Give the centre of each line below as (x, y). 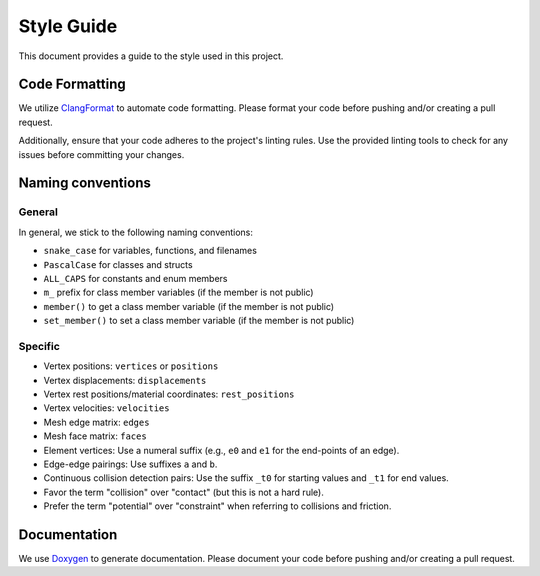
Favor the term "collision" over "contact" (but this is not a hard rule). (183, 492)
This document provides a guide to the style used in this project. (151, 56)
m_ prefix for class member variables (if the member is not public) (178, 292)
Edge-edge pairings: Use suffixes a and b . (130, 464)
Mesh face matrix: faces (95, 436)
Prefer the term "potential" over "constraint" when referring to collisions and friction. (217, 506)
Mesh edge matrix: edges (96, 422)
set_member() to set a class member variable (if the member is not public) (199, 321)
